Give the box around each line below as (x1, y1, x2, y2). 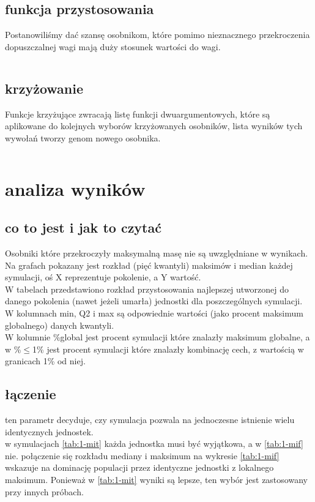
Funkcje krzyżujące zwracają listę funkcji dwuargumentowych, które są (5, 107, 270, 120)
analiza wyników (5, 176, 146, 201)
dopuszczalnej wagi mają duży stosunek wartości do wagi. (5, 40, 221, 53)
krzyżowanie (5, 78, 84, 97)
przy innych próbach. (5, 485, 84, 498)
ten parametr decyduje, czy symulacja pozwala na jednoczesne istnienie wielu (5, 413, 295, 426)
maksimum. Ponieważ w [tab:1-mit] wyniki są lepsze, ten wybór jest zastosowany (5, 473, 308, 486)
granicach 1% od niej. (5, 354, 86, 367)
